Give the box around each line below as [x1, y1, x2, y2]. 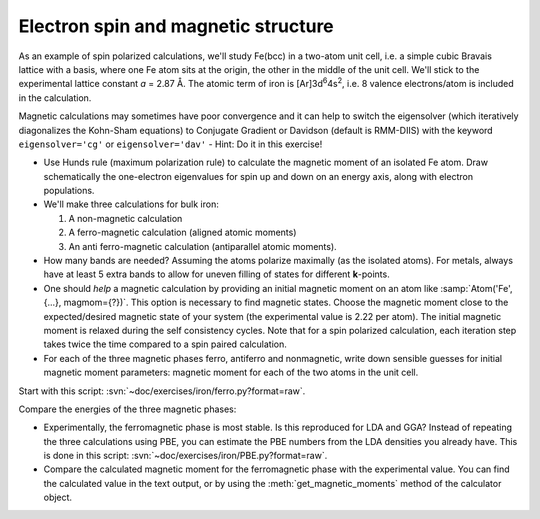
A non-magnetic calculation [68, 212, 183, 224]
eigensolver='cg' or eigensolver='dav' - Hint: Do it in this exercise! [18, 138, 323, 150]
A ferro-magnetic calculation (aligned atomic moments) [68, 226, 297, 239]
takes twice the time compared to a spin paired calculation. [43, 338, 287, 350]
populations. [43, 185, 95, 197]
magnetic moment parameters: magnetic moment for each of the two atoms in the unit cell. [43, 366, 419, 379]
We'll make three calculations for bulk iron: [43, 198, 219, 210]
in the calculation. [18, 91, 92, 104]
